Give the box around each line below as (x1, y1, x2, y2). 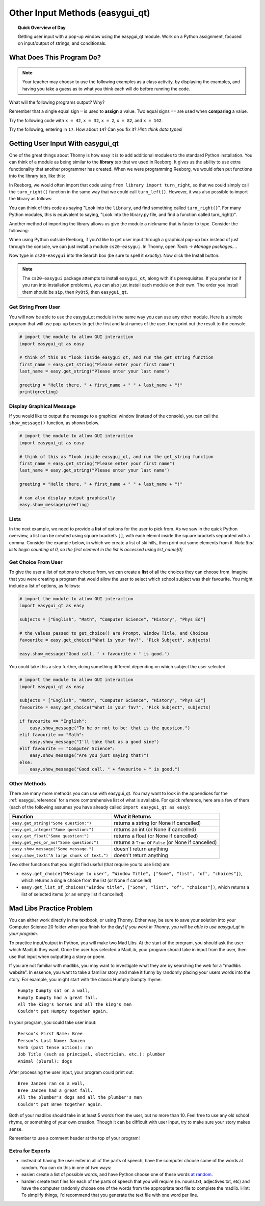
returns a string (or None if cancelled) (113, 820, 201, 827)
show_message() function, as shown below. (9, 420, 100, 426)
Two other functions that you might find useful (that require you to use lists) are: (9, 862, 171, 867)
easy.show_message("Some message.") (12, 846, 94, 851)
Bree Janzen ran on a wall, (18, 1081, 85, 1086)
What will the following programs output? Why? (9, 99, 105, 105)
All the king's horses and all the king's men (18, 1001, 132, 1007)
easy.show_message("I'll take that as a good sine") (29, 739, 159, 744)
